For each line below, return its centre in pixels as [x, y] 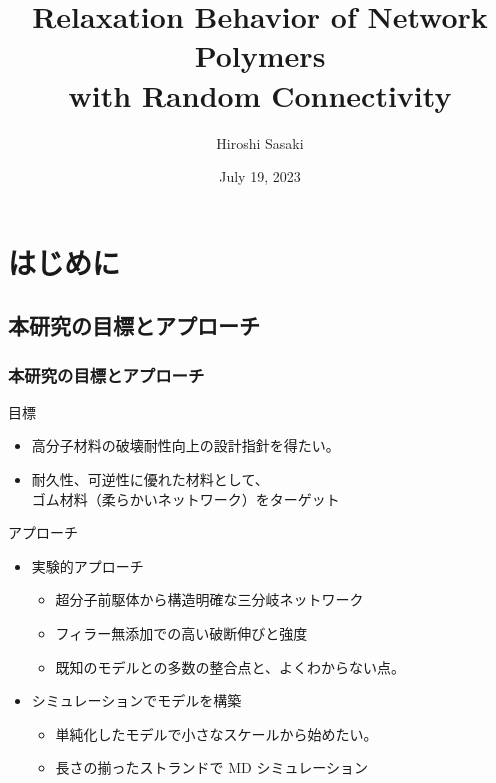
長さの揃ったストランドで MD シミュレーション [211, 767]
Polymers [260, 55]
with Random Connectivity [260, 94]
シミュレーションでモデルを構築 [136, 700]
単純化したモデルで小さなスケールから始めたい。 [216, 733]
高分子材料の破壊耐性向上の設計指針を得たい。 [185, 445]
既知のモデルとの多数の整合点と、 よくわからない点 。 [230, 666]
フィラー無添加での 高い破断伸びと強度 [181, 633]
